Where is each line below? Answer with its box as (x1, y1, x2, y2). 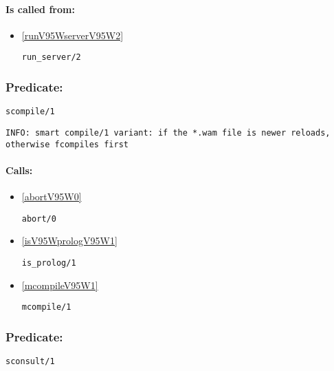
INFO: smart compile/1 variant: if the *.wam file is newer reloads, (5, 127, 331, 138)
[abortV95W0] (21, 189, 82, 204)
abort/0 (21, 213, 56, 224)
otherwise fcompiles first (5, 139, 129, 149)
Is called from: (5, 1, 75, 16)
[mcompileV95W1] (21, 277, 98, 292)
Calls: (5, 162, 33, 177)
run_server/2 (21, 52, 81, 63)
